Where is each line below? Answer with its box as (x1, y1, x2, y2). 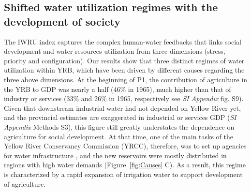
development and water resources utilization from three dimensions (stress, (4, 46, 225, 56)
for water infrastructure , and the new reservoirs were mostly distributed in (4, 150, 227, 160)
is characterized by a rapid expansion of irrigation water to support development (4, 169, 243, 179)
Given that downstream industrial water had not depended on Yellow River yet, (4, 103, 241, 113)
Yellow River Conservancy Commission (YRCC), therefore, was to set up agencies (4, 141, 247, 151)
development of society (4, 14, 120, 29)
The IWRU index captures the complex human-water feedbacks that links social (4, 36, 241, 46)
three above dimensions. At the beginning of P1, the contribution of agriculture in (4, 74, 248, 84)
